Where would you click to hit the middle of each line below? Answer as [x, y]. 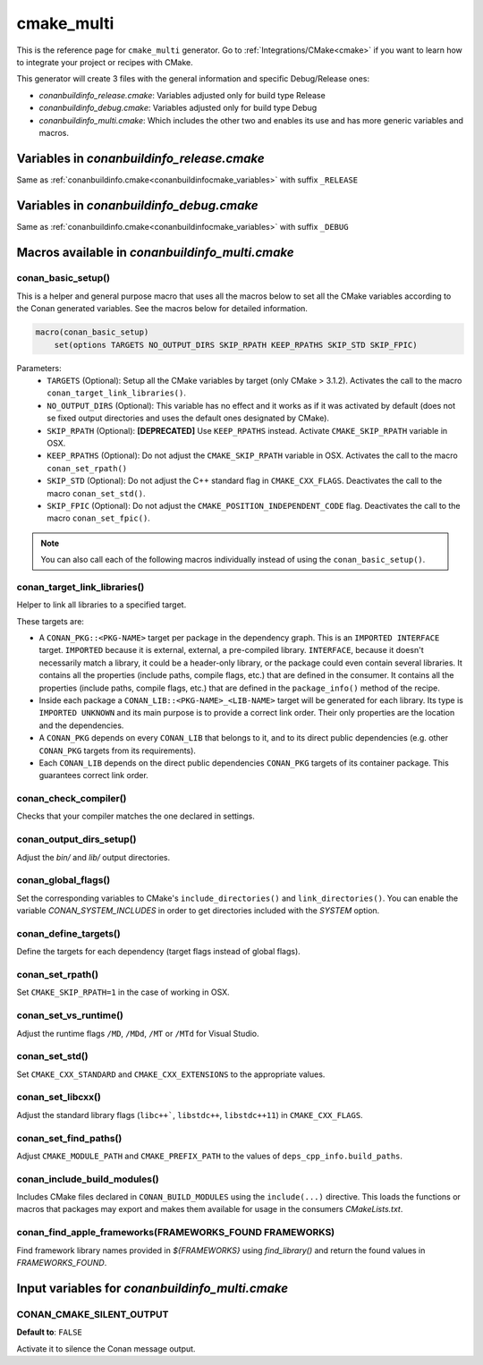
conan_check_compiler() [72, 799]
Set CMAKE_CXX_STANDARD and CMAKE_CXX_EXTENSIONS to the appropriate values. [171, 1074]
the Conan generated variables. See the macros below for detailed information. [162, 309]
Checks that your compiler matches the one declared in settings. [136, 816]
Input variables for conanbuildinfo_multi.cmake [153, 1288]
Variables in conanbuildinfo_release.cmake [140, 158]
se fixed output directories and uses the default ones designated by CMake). [188, 418]
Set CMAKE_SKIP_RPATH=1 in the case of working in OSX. [123, 992]
